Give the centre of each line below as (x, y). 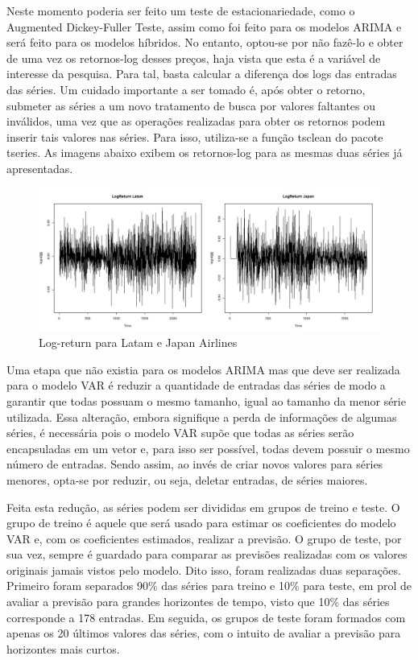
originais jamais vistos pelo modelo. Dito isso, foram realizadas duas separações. (204, 569)
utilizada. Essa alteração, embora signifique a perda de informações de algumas (202, 417)
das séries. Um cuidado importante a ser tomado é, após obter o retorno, (186, 89)
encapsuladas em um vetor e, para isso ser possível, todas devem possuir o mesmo (208, 448)
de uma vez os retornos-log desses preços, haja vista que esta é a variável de (194, 58)
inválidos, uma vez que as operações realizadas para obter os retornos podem (196, 121)
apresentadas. (40, 168)
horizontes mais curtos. (63, 648)
